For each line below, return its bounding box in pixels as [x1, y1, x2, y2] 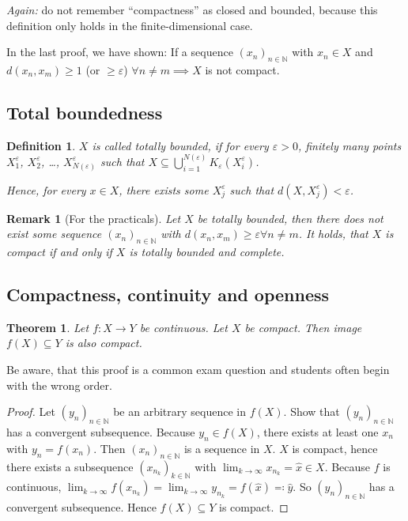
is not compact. [205, 61, 280, 77]
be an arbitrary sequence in [113, 403, 246, 420]
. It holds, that [298, 225, 368, 242]
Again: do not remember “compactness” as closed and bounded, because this [6, 2, 378, 17]
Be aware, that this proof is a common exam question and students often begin [6, 361, 390, 377]
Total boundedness [6, 100, 163, 124]
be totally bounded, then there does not [197, 210, 383, 226]
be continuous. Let [139, 319, 228, 335]
